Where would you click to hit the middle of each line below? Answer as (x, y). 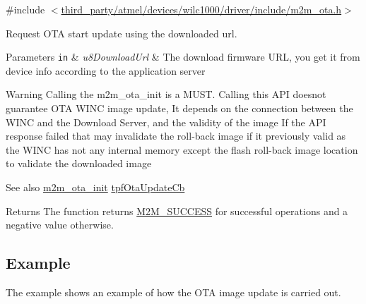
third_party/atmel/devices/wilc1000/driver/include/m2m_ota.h (201, 9)
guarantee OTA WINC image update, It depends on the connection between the (179, 108)
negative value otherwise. (60, 225)
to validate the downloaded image (79, 163)
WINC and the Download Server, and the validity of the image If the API (166, 122)
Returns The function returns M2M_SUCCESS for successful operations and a (177, 211)
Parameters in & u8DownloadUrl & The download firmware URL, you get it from (183, 57)
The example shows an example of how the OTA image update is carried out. (173, 292)
